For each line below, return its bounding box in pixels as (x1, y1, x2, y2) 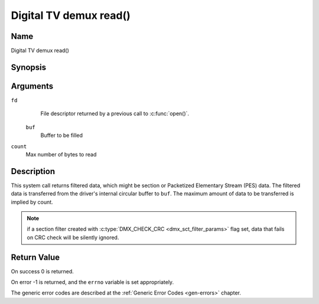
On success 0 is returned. (11, 267, 74, 274)
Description (11, 166, 56, 176)
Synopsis (11, 62, 47, 72)
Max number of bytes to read (25, 151, 97, 158)
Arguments (11, 81, 54, 91)
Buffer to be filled (40, 132, 83, 139)
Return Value (11, 252, 60, 262)
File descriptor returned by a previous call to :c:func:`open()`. (40, 110, 189, 117)
